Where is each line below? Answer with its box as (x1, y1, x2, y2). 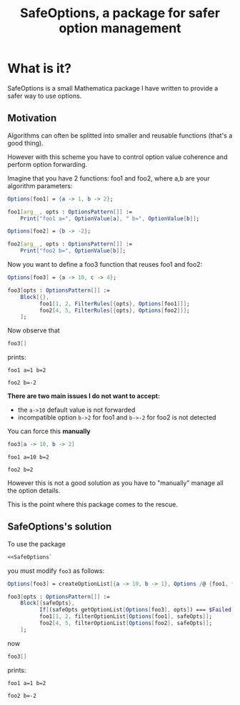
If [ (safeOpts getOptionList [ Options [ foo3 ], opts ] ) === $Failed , (39, 607, 235, 614)
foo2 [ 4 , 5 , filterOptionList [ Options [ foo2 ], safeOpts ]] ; (39, 619, 213, 627)
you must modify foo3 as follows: (7, 566, 105, 575)
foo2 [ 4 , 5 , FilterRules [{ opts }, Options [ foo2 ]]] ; (39, 307, 191, 314)
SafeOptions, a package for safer (20, 5, 220, 21)
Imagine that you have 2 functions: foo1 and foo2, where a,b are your (7, 173, 210, 183)
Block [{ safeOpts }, (20, 599, 75, 607)
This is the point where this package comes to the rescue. (7, 500, 179, 508)
